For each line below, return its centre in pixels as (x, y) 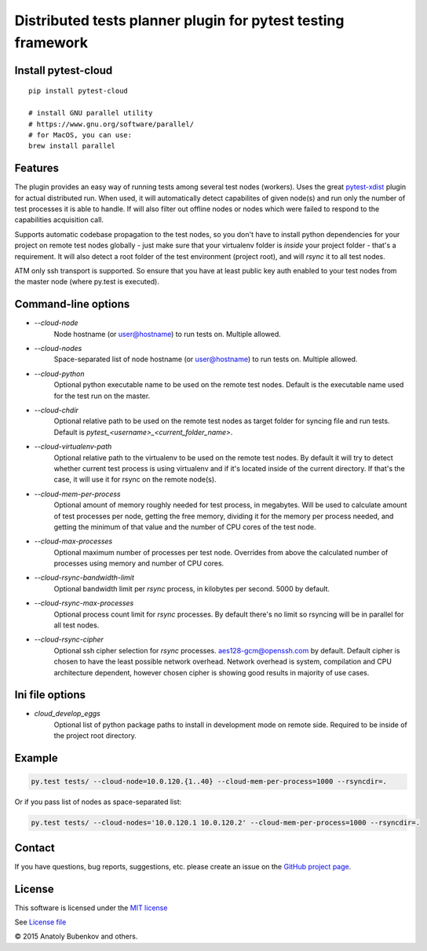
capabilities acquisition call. (59, 220)
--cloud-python (59, 374)
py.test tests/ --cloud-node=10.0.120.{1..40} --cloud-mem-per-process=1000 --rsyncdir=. (209, 782)
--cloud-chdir (56, 410)
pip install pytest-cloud (78, 91)
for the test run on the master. (102, 396)
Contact (35, 848)
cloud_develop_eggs (68, 714)
